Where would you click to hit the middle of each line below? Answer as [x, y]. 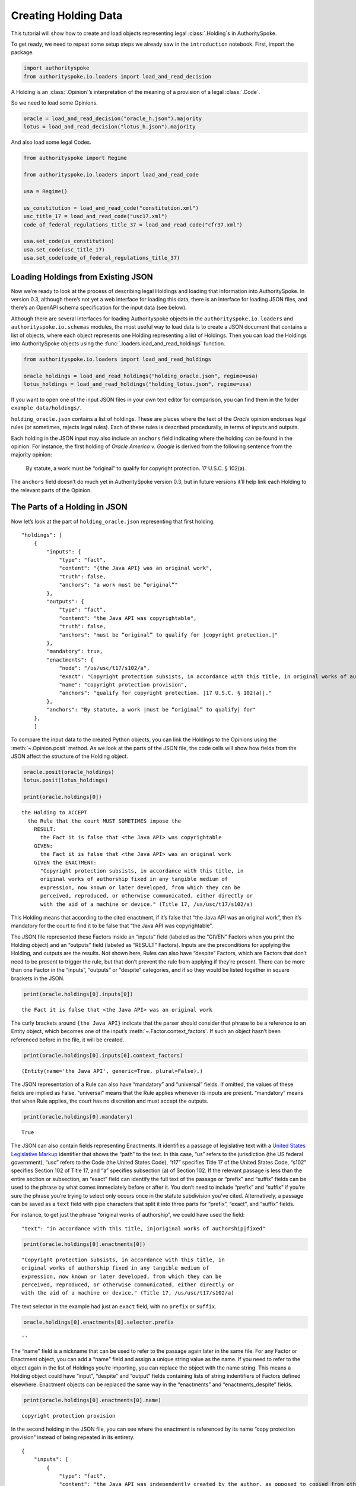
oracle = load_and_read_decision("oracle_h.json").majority [113, 119]
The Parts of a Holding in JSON [69, 507]
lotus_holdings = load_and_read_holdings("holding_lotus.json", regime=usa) [138, 384]
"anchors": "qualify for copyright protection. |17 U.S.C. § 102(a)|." [166, 693]
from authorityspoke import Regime [75, 158]
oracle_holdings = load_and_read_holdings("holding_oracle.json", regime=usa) [141, 376]
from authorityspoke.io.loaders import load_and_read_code [111, 175]
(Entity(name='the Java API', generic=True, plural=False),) [112, 1071]
